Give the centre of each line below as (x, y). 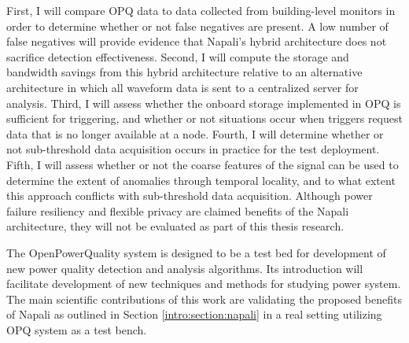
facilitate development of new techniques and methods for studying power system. (204, 284)
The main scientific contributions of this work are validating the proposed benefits (204, 299)
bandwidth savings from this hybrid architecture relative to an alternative (184, 72)
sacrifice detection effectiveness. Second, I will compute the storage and (178, 56)
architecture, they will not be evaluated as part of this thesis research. (175, 226)
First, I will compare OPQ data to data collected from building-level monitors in (201, 10)
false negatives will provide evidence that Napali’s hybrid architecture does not (197, 41)
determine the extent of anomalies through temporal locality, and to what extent (201, 180)
